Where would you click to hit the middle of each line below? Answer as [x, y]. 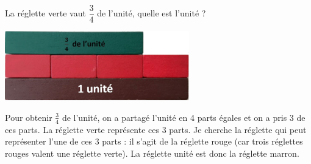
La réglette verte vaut [45, 13]
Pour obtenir [29, 117]
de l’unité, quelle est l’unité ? [152, 13]
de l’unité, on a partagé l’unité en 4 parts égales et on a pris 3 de [184, 117]
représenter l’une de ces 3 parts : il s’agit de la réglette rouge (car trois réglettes [154, 141]
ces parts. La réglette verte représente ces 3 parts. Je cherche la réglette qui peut [156, 129]
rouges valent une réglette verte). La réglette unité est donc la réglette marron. [152, 153]
